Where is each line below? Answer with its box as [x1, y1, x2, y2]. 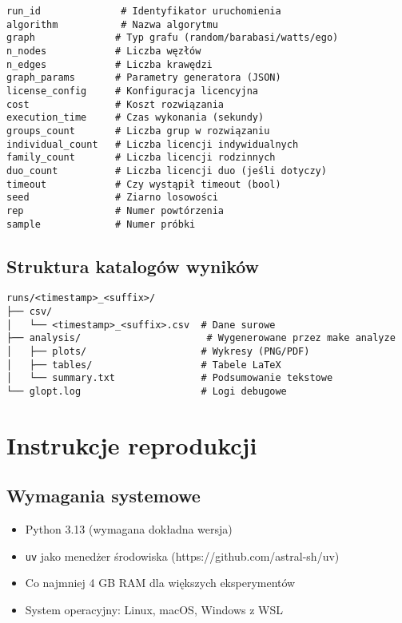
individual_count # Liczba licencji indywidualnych [6, 138, 299, 150]
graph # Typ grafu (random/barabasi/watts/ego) [6, 32, 339, 44]
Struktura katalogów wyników [6, 253, 260, 278]
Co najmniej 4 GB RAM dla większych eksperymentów [25, 574, 296, 591]
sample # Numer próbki [6, 218, 196, 230]
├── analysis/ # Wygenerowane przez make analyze [6, 332, 396, 344]
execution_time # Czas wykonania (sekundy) [6, 112, 265, 124]
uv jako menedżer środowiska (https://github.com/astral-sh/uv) [25, 547, 340, 564]
